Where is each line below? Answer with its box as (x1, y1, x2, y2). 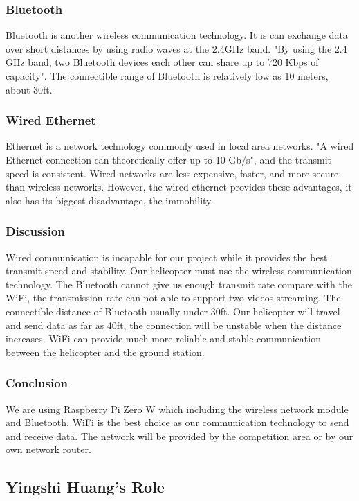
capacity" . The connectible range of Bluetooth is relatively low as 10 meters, (6, 69, 329, 82)
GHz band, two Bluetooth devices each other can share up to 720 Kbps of (6, 55, 319, 69)
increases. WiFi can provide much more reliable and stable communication (6, 331, 321, 346)
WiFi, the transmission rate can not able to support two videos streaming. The (6, 290, 341, 305)
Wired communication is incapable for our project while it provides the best (6, 249, 328, 264)
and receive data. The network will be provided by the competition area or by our (6, 428, 353, 443)
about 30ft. (6, 82, 53, 96)
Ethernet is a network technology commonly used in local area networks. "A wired (6, 139, 354, 153)
